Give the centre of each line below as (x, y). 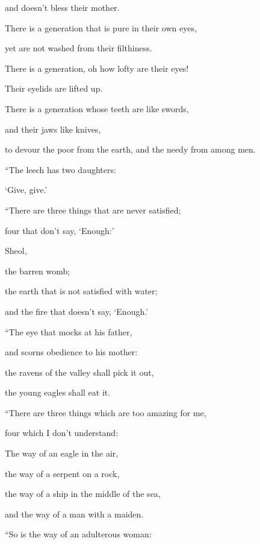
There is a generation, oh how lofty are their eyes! (97, 68)
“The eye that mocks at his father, (69, 331)
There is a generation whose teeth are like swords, (97, 108)
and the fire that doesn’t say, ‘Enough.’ (77, 311)
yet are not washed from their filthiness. (79, 48)
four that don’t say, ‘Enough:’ (60, 230)
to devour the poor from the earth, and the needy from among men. (130, 149)
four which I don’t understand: (62, 433)
